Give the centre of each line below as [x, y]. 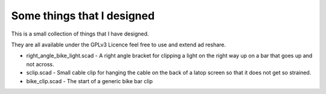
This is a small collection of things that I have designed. [80, 34]
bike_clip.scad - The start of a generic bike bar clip [90, 81]
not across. [40, 64]
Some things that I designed [83, 16]
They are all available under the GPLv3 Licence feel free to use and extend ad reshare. [119, 45]
